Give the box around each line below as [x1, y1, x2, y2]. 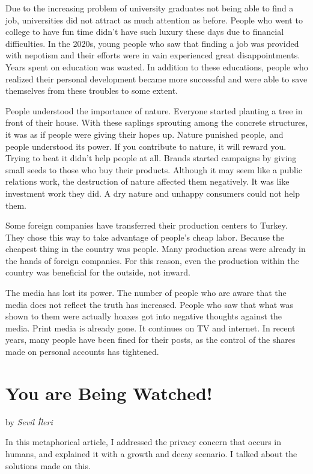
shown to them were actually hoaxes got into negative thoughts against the [5, 310, 282, 322]
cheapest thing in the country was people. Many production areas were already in [5, 242, 306, 255]
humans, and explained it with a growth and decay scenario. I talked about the [5, 447, 297, 460]
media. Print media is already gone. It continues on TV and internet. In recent [5, 321, 296, 334]
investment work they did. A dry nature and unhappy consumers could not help [5, 186, 300, 199]
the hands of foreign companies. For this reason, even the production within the [5, 254, 299, 266]
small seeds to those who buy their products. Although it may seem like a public [5, 163, 303, 176]
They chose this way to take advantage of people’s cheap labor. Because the [5, 230, 285, 243]
